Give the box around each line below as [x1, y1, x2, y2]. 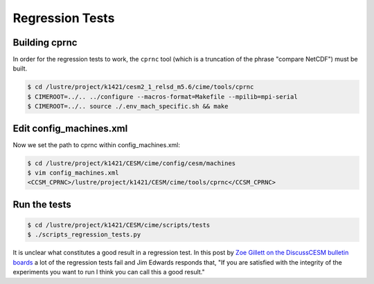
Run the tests [12, 198, 72, 210]
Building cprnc [12, 37, 78, 48]
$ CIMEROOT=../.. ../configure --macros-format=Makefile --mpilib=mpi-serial [27, 93, 298, 100]
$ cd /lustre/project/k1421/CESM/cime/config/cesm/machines [27, 159, 236, 167]
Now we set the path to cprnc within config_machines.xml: [12, 140, 180, 149]
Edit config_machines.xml [12, 122, 128, 134]
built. [12, 64, 28, 73]
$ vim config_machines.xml [27, 169, 119, 177]
